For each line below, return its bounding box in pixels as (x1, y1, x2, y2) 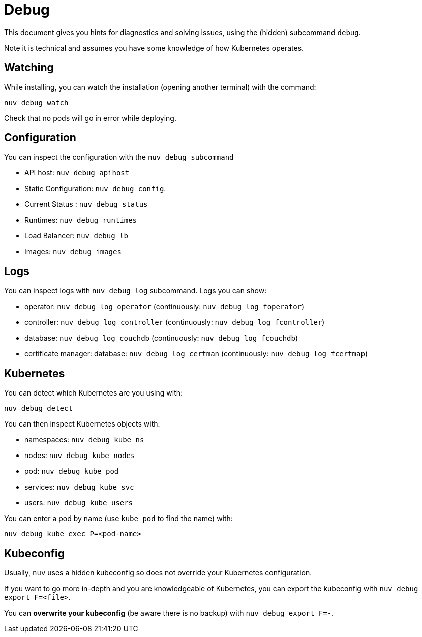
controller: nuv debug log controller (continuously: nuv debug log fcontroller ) (24, 318, 325, 327)
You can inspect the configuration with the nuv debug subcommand (4, 153, 234, 162)
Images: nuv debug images (24, 247, 122, 256)
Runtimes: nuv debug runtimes (24, 216, 137, 225)
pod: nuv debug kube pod (24, 467, 119, 476)
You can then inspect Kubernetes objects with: (4, 419, 160, 429)
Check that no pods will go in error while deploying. (4, 113, 176, 123)
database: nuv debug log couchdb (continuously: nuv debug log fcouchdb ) (24, 333, 298, 343)
